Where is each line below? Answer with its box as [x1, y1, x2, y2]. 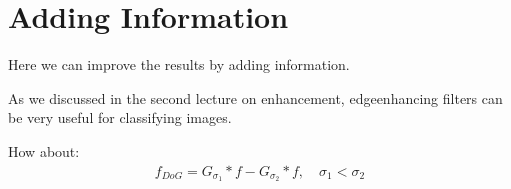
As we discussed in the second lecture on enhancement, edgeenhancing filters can [8, 87, 503, 108]
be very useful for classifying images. [8, 107, 232, 128]
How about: [8, 140, 80, 161]
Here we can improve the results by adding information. [8, 54, 350, 75]
